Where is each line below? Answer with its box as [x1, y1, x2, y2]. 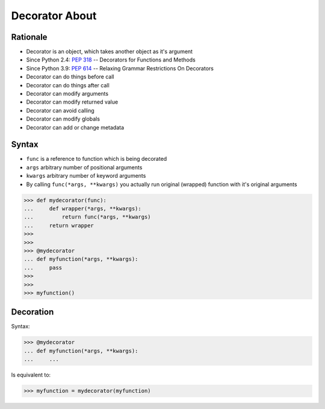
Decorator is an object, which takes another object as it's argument [26, 48, 193, 55]
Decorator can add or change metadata [26, 123, 125, 131]
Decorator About [11, 9, 97, 22]
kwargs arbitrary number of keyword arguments [26, 172, 146, 180]
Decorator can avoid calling [26, 107, 94, 114]
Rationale [11, 32, 48, 42]
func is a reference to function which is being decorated [26, 155, 167, 163]
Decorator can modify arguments [26, 90, 108, 98]
